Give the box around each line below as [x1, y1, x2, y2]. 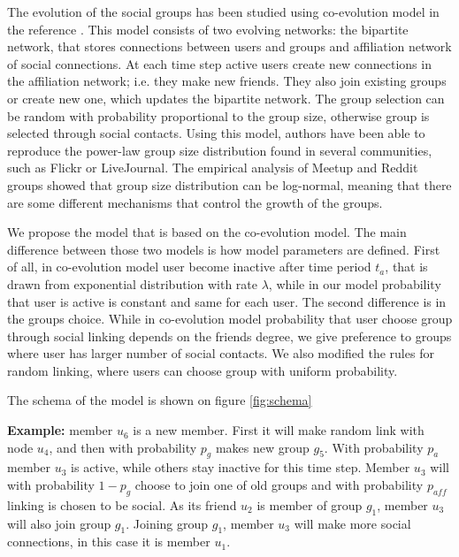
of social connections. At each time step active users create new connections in [7, 54, 432, 72]
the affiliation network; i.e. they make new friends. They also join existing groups [7, 72, 447, 90]
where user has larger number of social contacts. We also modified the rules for [7, 344, 434, 362]
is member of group [256, 495, 363, 514]
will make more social [294, 514, 411, 532]
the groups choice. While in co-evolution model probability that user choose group [7, 309, 453, 328]
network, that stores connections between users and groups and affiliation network [7, 37, 452, 56]
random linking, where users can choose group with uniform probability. [7, 361, 398, 379]
